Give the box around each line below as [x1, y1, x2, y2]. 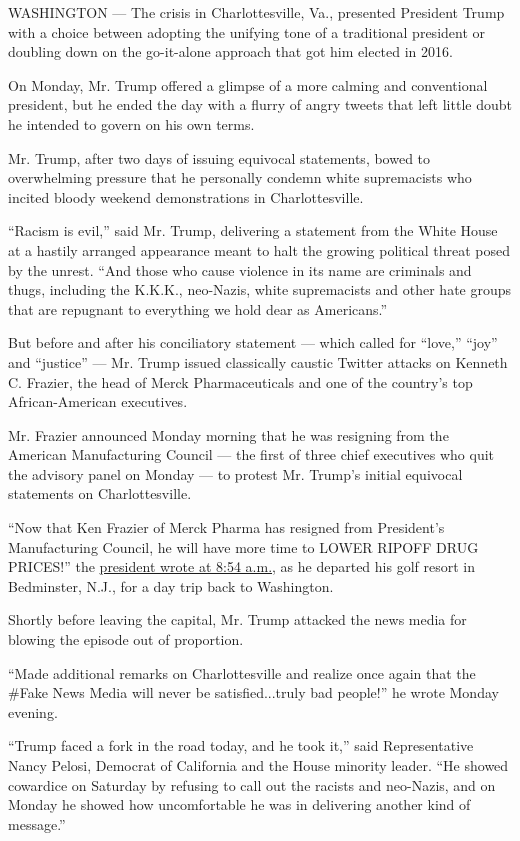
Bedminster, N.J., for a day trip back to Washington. [8, 575, 334, 596]
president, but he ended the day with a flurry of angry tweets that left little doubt [8, 94, 512, 115]
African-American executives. [8, 391, 188, 412]
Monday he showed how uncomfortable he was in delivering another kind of [8, 794, 471, 815]
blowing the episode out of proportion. [8, 629, 244, 650]
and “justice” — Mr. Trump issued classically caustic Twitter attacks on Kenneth [8, 351, 508, 372]
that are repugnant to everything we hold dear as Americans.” [8, 298, 388, 319]
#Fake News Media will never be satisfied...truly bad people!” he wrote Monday [8, 682, 499, 703]
